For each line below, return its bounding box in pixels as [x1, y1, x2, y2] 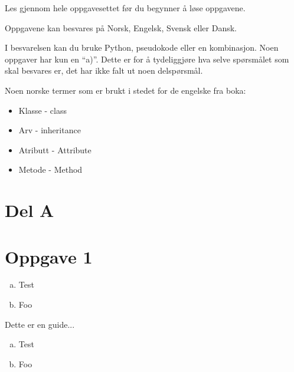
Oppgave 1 [5, 244, 93, 268]
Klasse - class [18, 104, 67, 116]
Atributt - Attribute [18, 143, 92, 156]
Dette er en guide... [5, 318, 75, 330]
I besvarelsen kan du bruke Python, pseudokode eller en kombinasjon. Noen [5, 41, 279, 54]
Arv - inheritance [18, 124, 81, 136]
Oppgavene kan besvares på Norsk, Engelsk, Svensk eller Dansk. [5, 21, 237, 34]
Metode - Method [18, 163, 83, 176]
